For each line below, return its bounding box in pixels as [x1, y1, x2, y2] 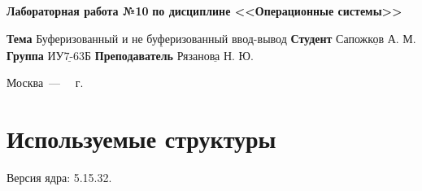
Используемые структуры [7, 122, 276, 155]
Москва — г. [7, 74, 84, 91]
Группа [7, 46, 44, 63]
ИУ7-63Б [47, 50, 92, 63]
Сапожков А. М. [336, 33, 416, 46]
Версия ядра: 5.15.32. [7, 169, 112, 186]
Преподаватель [94, 46, 174, 63]
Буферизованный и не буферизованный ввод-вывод [36, 33, 287, 46]
